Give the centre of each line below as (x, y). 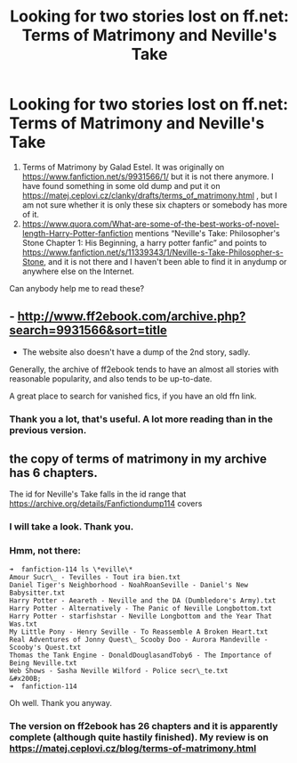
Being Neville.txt (43, 663)
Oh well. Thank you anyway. (61, 702)
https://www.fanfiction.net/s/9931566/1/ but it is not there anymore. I (148, 176)
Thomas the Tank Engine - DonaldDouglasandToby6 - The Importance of (141, 655)
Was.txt (24, 624)
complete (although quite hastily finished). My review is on (139, 737)
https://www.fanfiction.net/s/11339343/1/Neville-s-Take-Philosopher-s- (153, 252)
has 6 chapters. (53, 473)
